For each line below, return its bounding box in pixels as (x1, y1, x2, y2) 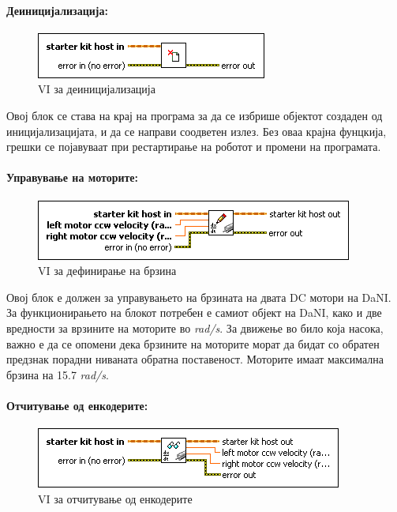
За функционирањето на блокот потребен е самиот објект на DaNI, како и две (6, 304, 382, 321)
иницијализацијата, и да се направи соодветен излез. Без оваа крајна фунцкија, (6, 122, 387, 139)
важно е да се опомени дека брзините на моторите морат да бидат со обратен (6, 335, 380, 352)
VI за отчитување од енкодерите (38, 490, 193, 506)
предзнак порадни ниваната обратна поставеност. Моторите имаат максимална (6, 351, 384, 367)
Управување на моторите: (6, 169, 139, 186)
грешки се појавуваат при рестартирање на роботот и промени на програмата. (6, 138, 381, 155)
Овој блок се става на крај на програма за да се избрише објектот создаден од (6, 107, 383, 123)
